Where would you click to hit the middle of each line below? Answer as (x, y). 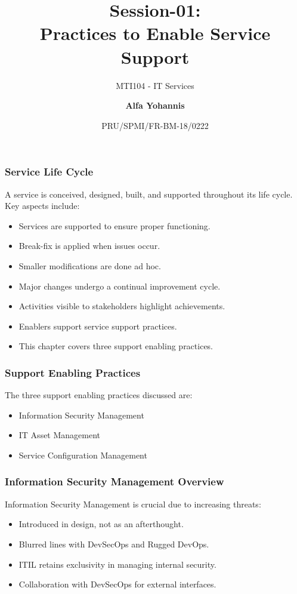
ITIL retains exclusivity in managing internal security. (117, 564)
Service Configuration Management (83, 455)
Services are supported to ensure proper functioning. (115, 225)
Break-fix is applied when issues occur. (89, 246)
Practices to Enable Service (155, 33)
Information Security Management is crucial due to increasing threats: (133, 504)
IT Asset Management (60, 435)
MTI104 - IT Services (155, 85)
